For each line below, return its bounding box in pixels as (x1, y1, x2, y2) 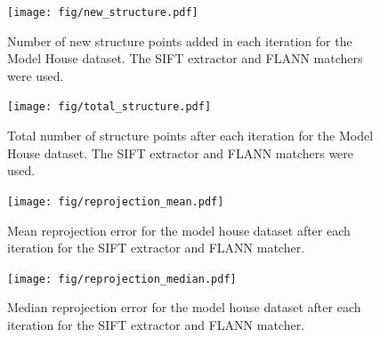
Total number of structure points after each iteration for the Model (7, 126, 374, 145)
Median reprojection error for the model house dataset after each (7, 298, 361, 317)
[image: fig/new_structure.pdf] (7, 6, 198, 19)
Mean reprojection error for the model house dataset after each (7, 221, 351, 239)
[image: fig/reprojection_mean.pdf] (7, 195, 224, 208)
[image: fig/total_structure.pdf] (7, 100, 212, 114)
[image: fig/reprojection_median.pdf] (7, 272, 237, 285)
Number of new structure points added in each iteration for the (7, 31, 352, 50)
